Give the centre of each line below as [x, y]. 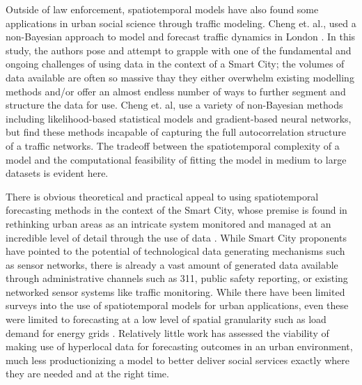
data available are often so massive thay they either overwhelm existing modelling [180, 77]
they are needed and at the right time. [87, 374]
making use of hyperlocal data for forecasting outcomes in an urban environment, [179, 346]
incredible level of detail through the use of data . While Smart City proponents [176, 237]
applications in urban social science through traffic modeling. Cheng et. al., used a [181, 23]
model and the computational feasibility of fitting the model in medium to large [176, 159]
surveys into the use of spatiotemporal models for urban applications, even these [177, 305]
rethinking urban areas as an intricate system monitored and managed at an [168, 223]
